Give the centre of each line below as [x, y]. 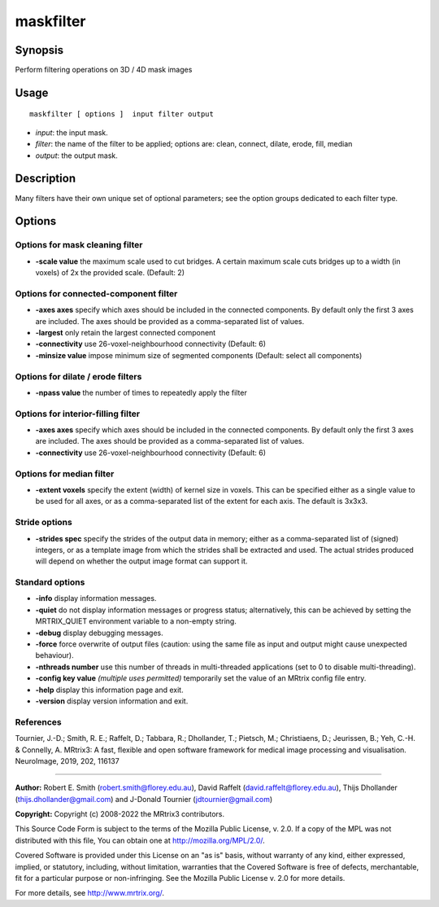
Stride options [43, 523]
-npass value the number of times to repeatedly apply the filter [141, 392]
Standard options [50, 582]
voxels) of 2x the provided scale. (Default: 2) [110, 273]
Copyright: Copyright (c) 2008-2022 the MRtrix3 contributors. [120, 814]
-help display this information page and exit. [109, 690]
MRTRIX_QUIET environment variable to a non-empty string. [136, 621]
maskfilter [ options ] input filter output [122, 114]
